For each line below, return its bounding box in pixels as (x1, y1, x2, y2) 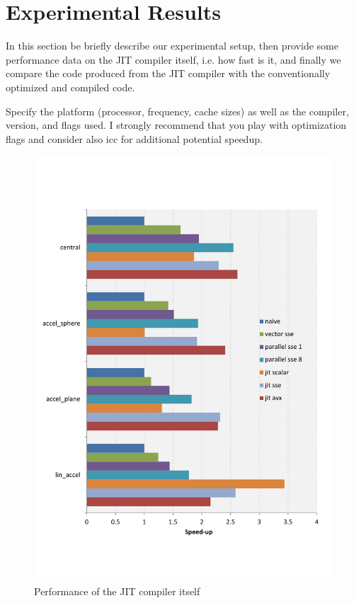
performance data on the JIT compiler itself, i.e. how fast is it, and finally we (6, 52, 341, 67)
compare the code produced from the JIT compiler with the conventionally (6, 66, 331, 81)
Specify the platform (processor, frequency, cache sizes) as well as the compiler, (6, 103, 349, 118)
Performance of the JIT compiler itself (34, 584, 200, 599)
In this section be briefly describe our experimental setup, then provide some (6, 38, 338, 53)
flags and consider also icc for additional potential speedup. (6, 131, 263, 146)
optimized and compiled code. (6, 79, 135, 94)
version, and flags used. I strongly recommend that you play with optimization (6, 117, 347, 132)
